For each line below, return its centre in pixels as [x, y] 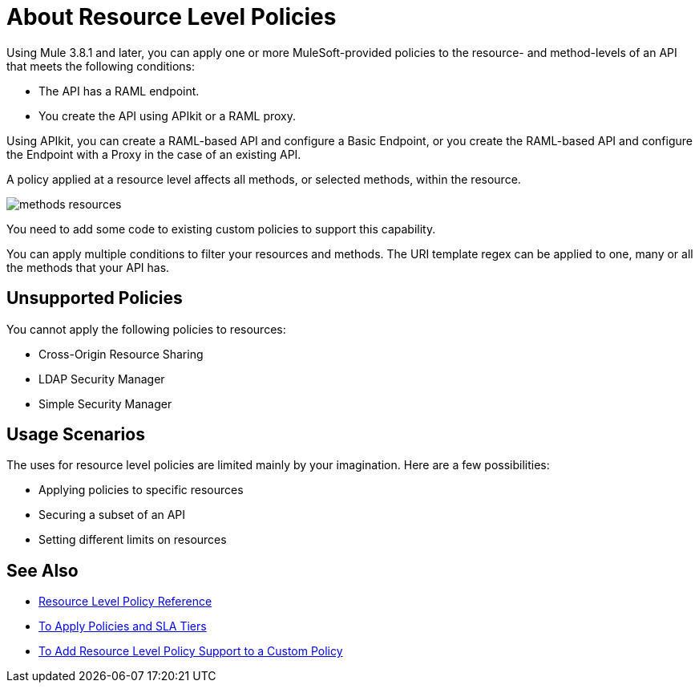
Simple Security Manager [105, 403]
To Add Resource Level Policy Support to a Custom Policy [191, 651]
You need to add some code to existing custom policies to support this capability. [221, 229]
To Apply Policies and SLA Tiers [123, 626]
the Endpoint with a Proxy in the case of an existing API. [154, 154]
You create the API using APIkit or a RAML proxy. [168, 116]
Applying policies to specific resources [141, 490]
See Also [42, 570]
